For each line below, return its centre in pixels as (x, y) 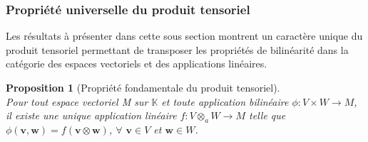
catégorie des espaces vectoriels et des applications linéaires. (137, 64)
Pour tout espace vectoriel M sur (77, 101)
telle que (267, 115)
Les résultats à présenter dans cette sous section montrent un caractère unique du (184, 36)
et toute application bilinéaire (225, 101)
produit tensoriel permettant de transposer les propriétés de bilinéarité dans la (177, 49)
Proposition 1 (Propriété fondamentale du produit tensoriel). (143, 87)
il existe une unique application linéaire (91, 115)
